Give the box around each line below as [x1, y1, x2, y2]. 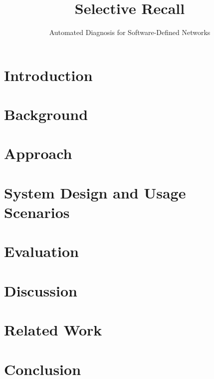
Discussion [4, 280, 77, 300]
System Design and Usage [4, 182, 186, 202]
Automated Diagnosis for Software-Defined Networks [49, 27, 211, 37]
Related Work [4, 319, 102, 340]
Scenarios [4, 202, 70, 222]
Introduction [4, 64, 93, 85]
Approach [4, 143, 72, 163]
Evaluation [4, 241, 79, 261]
